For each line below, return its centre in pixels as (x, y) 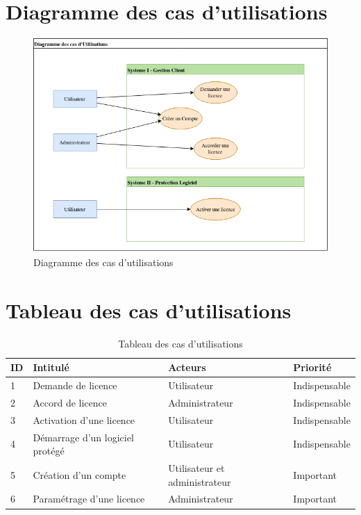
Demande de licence (75, 385)
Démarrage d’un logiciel (83, 437)
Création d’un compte (79, 474)
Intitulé (51, 367)
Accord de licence (70, 402)
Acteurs (187, 367)
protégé (49, 451)
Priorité (312, 367)
